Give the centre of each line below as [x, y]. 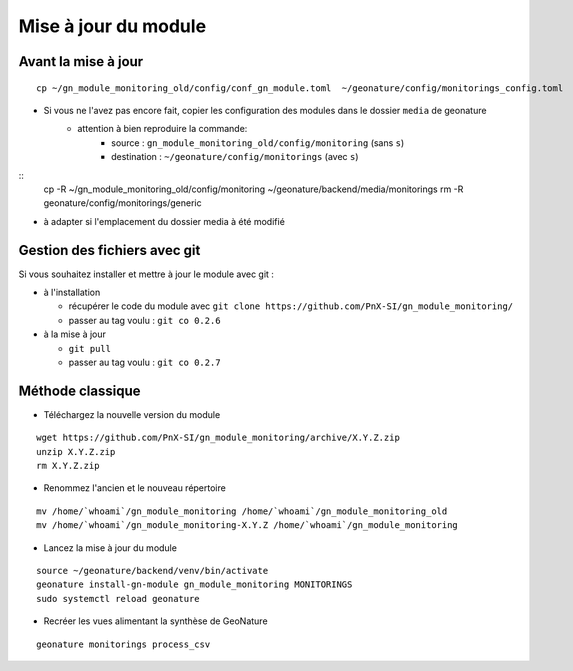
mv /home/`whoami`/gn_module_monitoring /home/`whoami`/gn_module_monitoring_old [242, 511]
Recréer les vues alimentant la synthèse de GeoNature [156, 621]
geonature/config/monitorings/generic [122, 203]
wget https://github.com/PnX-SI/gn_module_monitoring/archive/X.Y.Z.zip [218, 438]
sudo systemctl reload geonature [118, 598]
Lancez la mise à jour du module [110, 547]
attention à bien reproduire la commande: [162, 129]
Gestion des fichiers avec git [109, 250]
